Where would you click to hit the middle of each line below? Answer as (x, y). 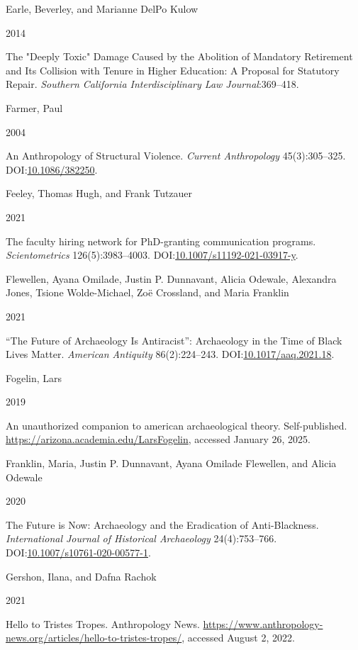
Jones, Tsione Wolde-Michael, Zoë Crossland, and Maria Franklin (147, 292)
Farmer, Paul (34, 107)
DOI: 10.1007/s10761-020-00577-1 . (78, 553)
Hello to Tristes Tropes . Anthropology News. (103, 623)
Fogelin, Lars (34, 377)
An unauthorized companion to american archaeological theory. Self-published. (177, 425)
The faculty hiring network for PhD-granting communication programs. (161, 241)
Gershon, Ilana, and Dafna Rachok (81, 576)
